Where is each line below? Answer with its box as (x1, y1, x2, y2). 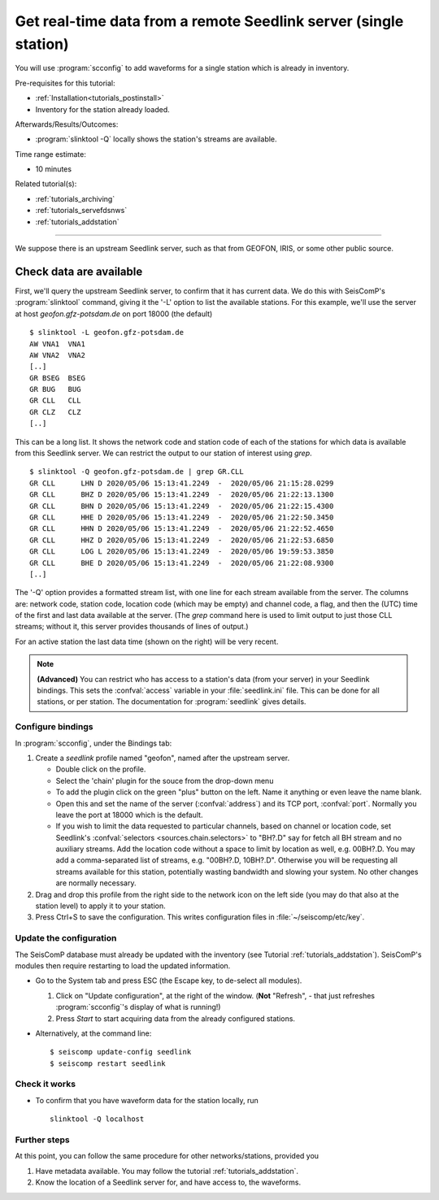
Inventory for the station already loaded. (35, 104, 170, 114)
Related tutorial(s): (15, 179, 77, 189)
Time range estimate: (15, 149, 87, 159)
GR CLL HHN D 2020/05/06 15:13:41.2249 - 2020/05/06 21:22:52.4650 (29, 524, 334, 533)
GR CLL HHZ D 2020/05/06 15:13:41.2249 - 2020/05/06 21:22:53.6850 (29, 535, 334, 545)
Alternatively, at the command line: (35, 1028, 152, 1038)
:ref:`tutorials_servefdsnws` (35, 206, 128, 215)
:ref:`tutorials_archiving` (35, 193, 115, 203)
